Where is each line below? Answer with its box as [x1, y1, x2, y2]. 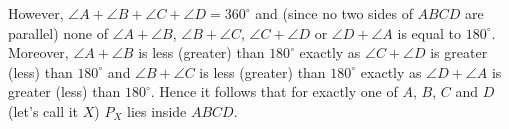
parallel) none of [8, 22, 109, 43]
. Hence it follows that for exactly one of [150, 81, 398, 102]
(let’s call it [8, 100, 79, 121]
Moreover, [8, 42, 69, 63]
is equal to [397, 22, 461, 43]
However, [8, 3, 64, 23]
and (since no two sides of [255, 3, 413, 23]
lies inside [127, 100, 187, 121]
